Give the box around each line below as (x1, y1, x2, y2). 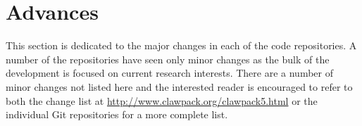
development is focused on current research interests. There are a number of (6, 65, 333, 80)
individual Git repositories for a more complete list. (6, 107, 228, 122)
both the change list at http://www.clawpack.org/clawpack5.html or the (6, 93, 318, 108)
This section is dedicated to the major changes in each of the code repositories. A (6, 38, 357, 53)
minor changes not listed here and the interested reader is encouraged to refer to (6, 79, 353, 94)
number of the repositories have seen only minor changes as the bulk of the (6, 51, 330, 66)
